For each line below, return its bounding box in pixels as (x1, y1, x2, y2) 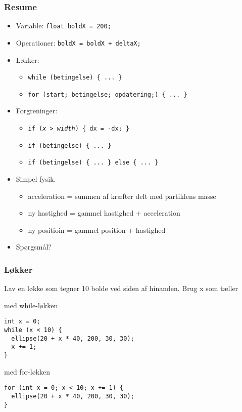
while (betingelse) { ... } (28, 74, 122, 81)
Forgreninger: (16, 105, 58, 116)
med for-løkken (4, 366, 51, 377)
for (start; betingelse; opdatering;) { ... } (28, 91, 187, 98)
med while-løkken (4, 300, 58, 310)
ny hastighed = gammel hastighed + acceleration (28, 208, 180, 218)
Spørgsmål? (16, 241, 52, 252)
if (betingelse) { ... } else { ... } (28, 159, 159, 167)
